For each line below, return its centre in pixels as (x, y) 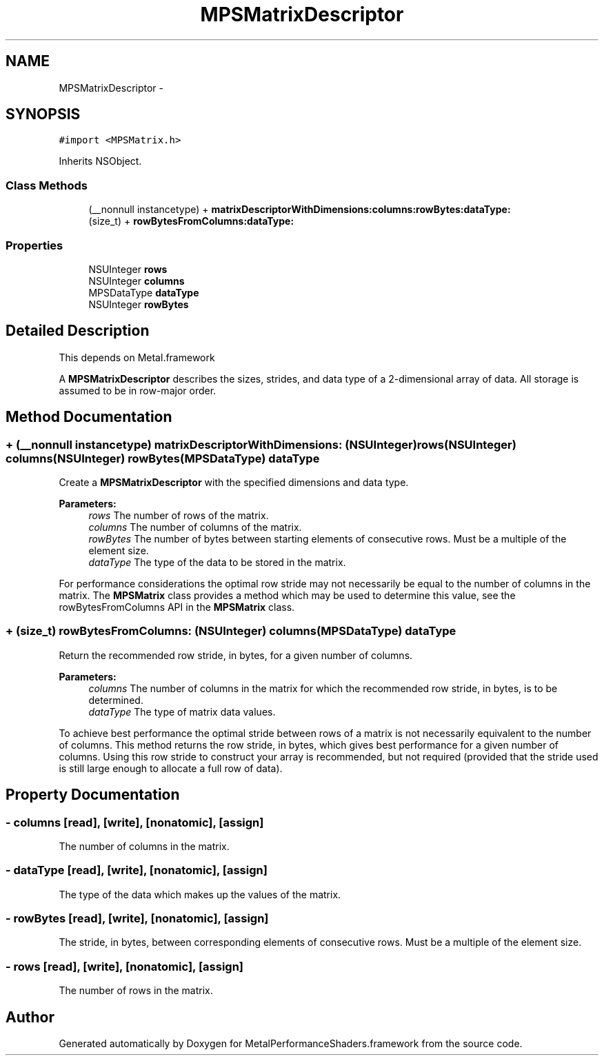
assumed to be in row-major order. (138, 390)
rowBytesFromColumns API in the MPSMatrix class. (177, 607)
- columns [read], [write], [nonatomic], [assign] (135, 822)
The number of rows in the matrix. (136, 991)
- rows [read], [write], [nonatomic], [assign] (125, 966)
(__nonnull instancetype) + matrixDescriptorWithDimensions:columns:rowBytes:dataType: (300, 210)
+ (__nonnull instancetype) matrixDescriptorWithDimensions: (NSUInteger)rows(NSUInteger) (261, 444)
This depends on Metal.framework (137, 357)
